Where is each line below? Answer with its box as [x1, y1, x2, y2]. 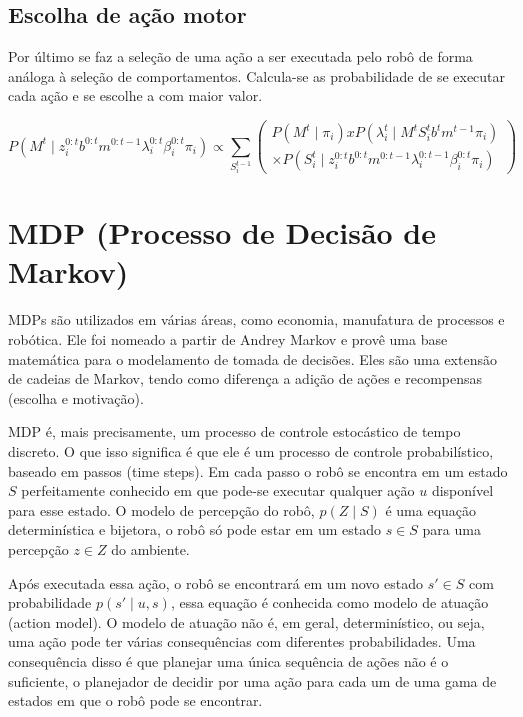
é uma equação [385, 499, 477, 520]
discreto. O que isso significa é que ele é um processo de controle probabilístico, [8, 440, 494, 461]
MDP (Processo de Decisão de [8, 212, 437, 253]
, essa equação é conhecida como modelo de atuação [170, 592, 489, 613]
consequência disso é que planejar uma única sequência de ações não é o [8, 650, 449, 671]
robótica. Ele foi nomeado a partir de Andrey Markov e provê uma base [8, 329, 448, 350]
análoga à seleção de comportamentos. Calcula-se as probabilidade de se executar [8, 65, 506, 86]
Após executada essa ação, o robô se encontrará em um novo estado [8, 572, 423, 593]
